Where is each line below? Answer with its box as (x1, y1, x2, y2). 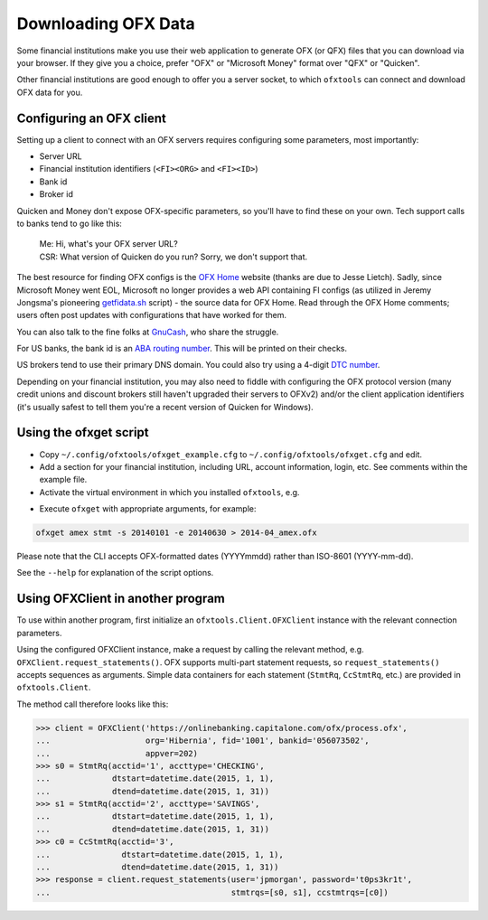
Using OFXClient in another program (16, 591, 225, 606)
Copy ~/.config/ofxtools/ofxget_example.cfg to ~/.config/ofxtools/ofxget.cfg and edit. (39, 448, 423, 460)
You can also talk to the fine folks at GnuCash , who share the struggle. (16, 326, 279, 337)
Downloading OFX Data (16, 14, 195, 33)
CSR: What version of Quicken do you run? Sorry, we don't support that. (39, 251, 308, 262)
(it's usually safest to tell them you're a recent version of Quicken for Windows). (16, 401, 314, 412)
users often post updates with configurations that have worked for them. (16, 310, 286, 321)
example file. (39, 474, 88, 485)
